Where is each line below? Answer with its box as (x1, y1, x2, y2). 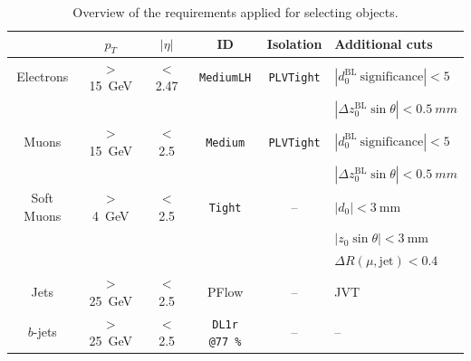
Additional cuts (334, 34, 433, 53)
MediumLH (198, 71, 252, 85)
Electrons (16, 67, 69, 86)
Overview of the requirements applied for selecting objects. (72, 3, 399, 21)
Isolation (266, 34, 322, 53)
